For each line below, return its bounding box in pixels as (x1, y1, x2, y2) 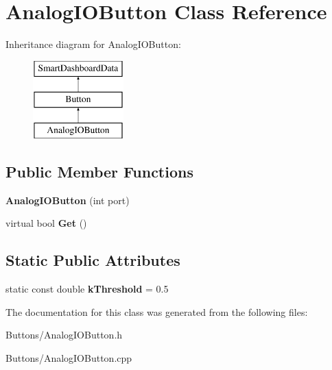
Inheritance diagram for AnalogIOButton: (5, 37, 181, 51)
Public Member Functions (5, 161, 193, 182)
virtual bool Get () (5, 216, 87, 230)
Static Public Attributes (5, 249, 180, 271)
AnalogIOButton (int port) (5, 193, 130, 207)
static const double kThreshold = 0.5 (5, 282, 169, 296)
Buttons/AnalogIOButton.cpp (5, 351, 132, 365)
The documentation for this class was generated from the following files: (5, 304, 308, 319)
